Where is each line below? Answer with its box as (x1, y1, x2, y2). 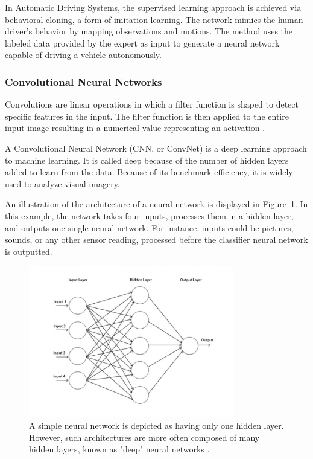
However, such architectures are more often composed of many (29, 431, 260, 443)
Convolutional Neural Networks (5, 74, 162, 89)
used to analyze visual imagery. (5, 177, 120, 190)
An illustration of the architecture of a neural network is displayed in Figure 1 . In (5, 197, 308, 210)
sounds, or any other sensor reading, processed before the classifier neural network (5, 233, 308, 246)
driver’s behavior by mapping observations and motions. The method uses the (5, 25, 293, 37)
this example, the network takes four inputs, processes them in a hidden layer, (5, 209, 294, 222)
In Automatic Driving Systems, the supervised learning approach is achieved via (5, 1, 302, 13)
